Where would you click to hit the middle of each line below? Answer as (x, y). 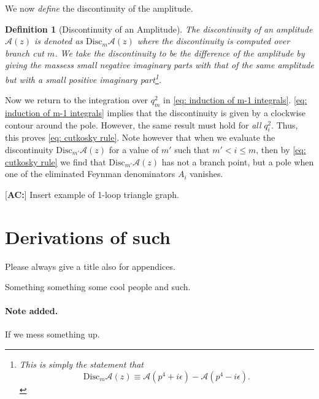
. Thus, (285, 124)
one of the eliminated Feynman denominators (90, 174)
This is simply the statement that (81, 364)
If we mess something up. (52, 334)
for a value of (134, 149)
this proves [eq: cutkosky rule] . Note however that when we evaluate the (140, 137)
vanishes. (206, 174)
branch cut (25, 53)
